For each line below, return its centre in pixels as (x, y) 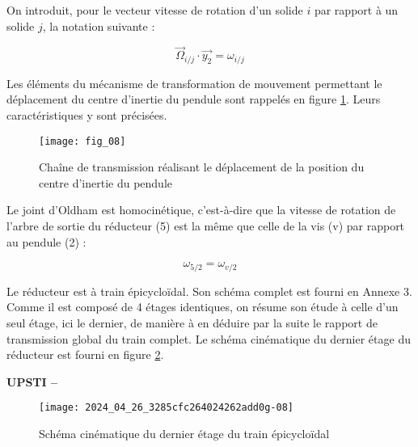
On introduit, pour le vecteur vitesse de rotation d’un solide (155, 10)
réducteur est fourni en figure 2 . (85, 354)
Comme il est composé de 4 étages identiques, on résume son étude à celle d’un (203, 307)
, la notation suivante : (99, 25)
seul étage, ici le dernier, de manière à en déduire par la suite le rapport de (192, 322)
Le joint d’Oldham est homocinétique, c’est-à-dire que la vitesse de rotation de (201, 210)
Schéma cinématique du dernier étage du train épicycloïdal (184, 433)
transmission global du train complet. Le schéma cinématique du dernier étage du (209, 338)
